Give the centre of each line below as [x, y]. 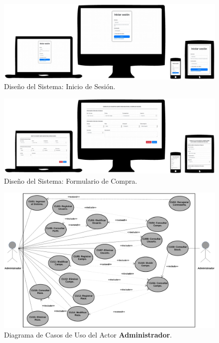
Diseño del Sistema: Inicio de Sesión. [60, 86]
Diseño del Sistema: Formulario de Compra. [71, 180]
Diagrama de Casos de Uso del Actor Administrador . [88, 335]
